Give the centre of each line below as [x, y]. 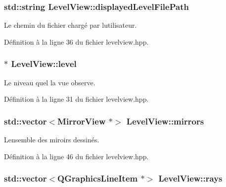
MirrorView [82, 121]
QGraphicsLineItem [98, 178]
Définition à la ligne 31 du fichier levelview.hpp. [76, 99]
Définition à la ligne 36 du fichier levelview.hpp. [76, 41]
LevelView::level [44, 64]
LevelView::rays [190, 178]
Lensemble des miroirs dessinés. [52, 140]
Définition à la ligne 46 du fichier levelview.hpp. [76, 156]
